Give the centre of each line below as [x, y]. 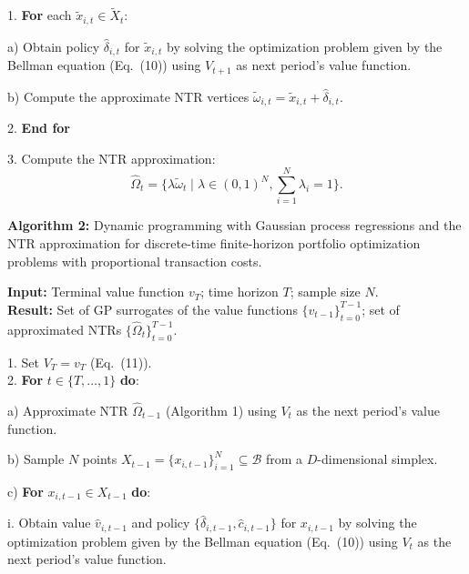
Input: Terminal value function [96, 292]
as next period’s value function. [324, 65]
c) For [25, 491]
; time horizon [240, 292]
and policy [161, 523]
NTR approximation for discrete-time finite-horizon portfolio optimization [214, 242]
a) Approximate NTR [68, 410]
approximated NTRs [65, 329]
